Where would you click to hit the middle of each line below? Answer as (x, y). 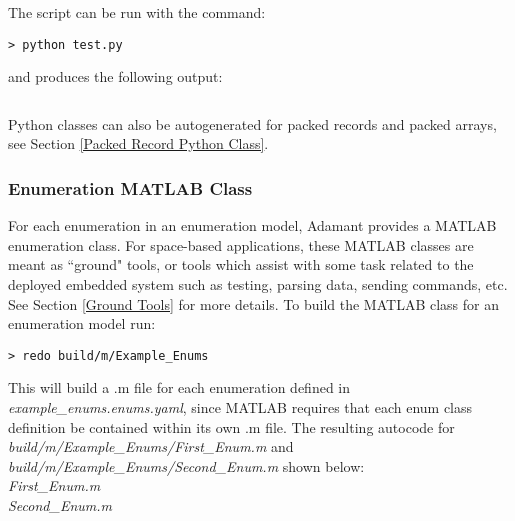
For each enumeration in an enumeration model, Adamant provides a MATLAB (252, 225)
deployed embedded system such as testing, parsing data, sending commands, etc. (258, 284)
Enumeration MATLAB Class (130, 187)
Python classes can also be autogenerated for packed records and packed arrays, (252, 123)
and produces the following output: (115, 76)
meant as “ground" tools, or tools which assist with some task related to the (241, 264)
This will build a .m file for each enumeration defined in (179, 387)
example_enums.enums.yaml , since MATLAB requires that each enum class (240, 407)
